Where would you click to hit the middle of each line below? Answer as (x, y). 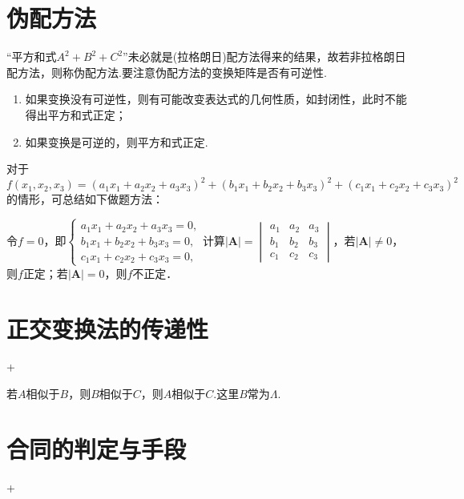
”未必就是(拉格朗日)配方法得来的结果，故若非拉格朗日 (264, 56)
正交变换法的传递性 (108, 328)
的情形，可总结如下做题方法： (85, 199)
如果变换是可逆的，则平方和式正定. (117, 141)
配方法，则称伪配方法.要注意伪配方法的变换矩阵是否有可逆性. (167, 72)
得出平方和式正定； (76, 114)
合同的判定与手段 (97, 448)
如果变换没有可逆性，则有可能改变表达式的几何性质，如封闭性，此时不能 (216, 99)
